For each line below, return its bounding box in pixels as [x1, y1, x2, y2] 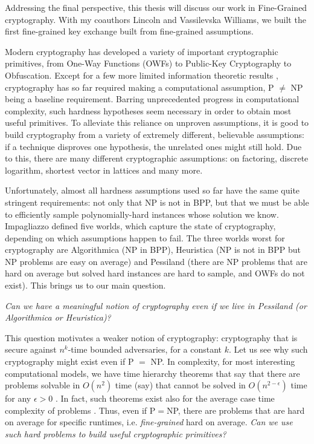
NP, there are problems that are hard [166, 403, 305, 416]
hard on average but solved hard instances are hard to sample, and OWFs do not [5, 267, 305, 279]
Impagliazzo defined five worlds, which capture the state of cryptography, [5, 220, 276, 232]
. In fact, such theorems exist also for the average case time [55, 392, 275, 405]
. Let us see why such [228, 343, 308, 356]
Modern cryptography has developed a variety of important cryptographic [5, 45, 278, 57]
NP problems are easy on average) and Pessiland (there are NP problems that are [5, 255, 307, 267]
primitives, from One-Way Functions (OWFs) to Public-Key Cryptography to [5, 57, 292, 70]
